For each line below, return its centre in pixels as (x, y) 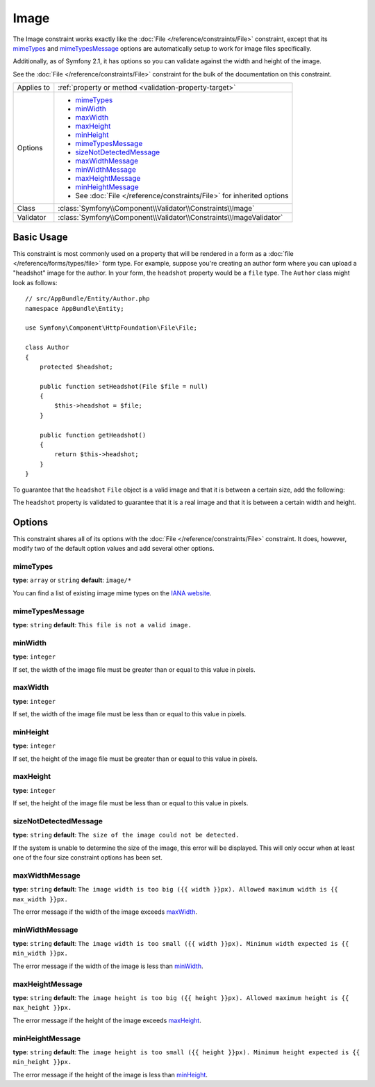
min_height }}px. (42, 1062)
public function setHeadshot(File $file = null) (124, 386)
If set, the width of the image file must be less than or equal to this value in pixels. (130, 714)
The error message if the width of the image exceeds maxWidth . (105, 912)
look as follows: (35, 282)
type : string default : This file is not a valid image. (102, 625)
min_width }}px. (41, 953)
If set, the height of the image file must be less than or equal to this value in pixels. (131, 803)
